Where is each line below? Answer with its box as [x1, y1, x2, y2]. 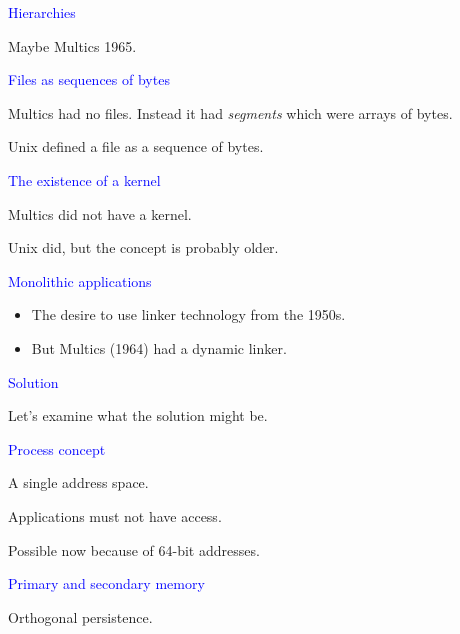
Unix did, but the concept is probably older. [8, 237, 279, 258]
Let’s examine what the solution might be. [8, 405, 268, 426]
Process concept [8, 438, 106, 459]
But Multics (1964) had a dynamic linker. [31, 337, 287, 358]
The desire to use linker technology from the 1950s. [31, 304, 346, 325]
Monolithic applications [8, 270, 152, 291]
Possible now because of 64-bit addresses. [8, 539, 260, 560]
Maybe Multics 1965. [8, 35, 137, 56]
